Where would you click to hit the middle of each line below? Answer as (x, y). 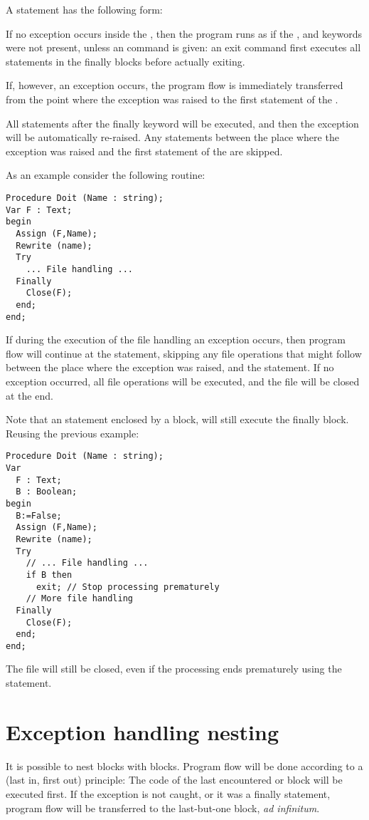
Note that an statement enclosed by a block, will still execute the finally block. (177, 419)
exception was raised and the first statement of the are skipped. (144, 151)
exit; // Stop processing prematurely (128, 587)
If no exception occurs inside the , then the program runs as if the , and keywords (184, 33)
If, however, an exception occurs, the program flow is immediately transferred (175, 85)
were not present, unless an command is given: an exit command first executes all (183, 47)
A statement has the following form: (84, 9)
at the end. (30, 395)
